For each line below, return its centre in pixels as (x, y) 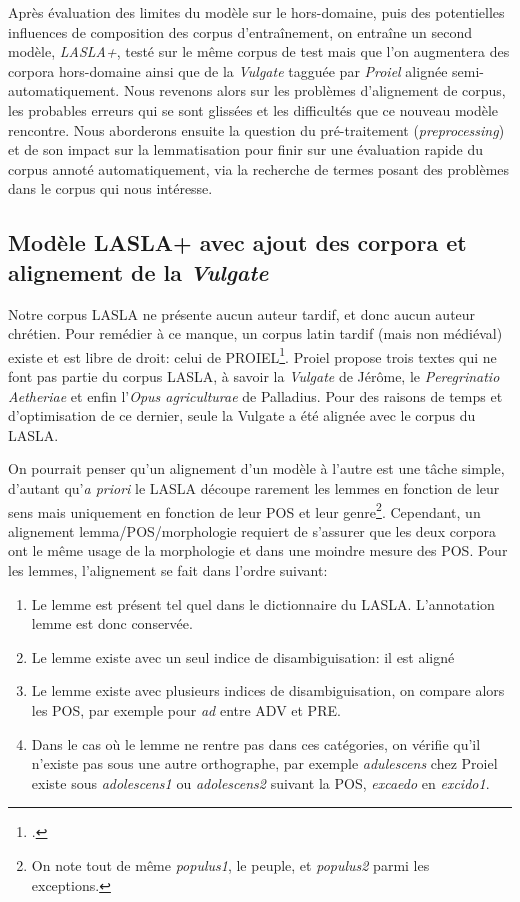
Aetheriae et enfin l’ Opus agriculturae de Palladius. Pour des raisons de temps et (255, 395)
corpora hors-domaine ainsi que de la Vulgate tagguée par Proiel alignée (228, 70)
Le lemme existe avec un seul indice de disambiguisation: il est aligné (243, 656)
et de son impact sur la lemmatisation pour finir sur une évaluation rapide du (245, 149)
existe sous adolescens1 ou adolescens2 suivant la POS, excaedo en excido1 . (260, 782)
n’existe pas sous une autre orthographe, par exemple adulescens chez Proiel (264, 763)
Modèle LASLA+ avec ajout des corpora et (237, 242)
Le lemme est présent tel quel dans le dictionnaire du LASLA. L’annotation (263, 603)
